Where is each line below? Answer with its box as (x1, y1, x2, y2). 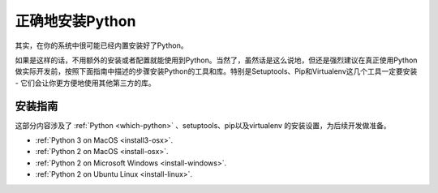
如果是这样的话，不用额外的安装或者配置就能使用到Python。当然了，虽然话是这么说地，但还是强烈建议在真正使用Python (15, 55, 418, 65)
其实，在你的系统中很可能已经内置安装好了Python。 (15, 41, 188, 50)
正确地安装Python (15, 12, 136, 30)
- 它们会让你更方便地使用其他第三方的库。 (15, 78, 156, 88)
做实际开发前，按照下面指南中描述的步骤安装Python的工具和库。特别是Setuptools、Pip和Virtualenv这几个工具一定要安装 (15, 66, 418, 76)
